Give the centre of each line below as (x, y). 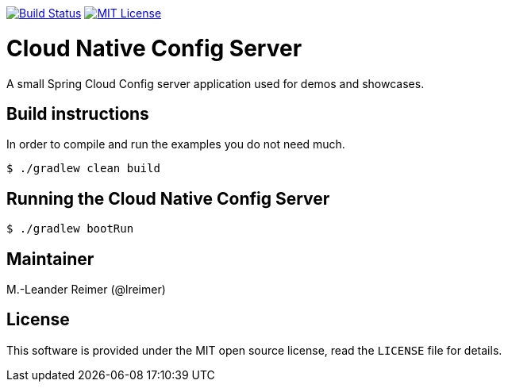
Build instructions (78, 113)
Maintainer (50, 259)
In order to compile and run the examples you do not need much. (176, 144)
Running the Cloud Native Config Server (168, 198)
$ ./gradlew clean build (83, 169)
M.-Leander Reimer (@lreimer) (86, 290)
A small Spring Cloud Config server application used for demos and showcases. (216, 83)
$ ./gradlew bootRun (70, 229)
